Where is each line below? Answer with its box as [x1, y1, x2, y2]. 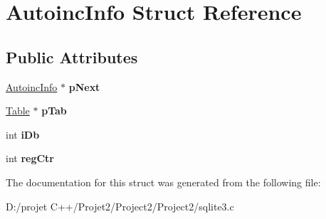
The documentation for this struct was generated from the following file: [6, 174, 321, 189]
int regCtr [6, 151, 54, 166]
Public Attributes [6, 46, 138, 68]
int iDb [6, 127, 40, 141]
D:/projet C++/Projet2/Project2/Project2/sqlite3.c [6, 198, 234, 213]
